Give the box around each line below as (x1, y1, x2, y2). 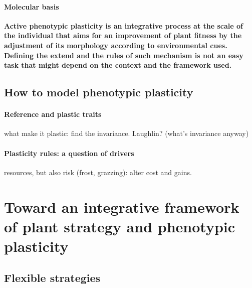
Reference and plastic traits (4, 109, 102, 119)
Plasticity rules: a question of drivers (4, 148, 134, 158)
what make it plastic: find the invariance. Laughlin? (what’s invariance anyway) (4, 128, 249, 138)
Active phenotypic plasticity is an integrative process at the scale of (4, 20, 243, 31)
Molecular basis (4, 1, 59, 12)
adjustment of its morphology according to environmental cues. (4, 40, 227, 50)
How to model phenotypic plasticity (4, 84, 193, 100)
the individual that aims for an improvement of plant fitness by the (4, 30, 242, 41)
